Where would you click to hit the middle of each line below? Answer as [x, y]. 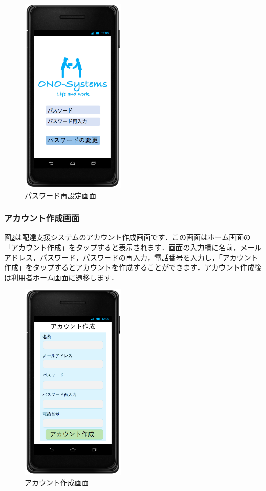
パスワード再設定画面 [60, 195]
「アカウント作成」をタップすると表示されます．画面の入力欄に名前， [122, 247]
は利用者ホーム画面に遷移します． [61, 277]
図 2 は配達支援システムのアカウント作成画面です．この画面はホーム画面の [127, 237]
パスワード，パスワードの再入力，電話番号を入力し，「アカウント [149, 257]
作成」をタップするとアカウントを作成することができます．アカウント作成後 [133, 267]
